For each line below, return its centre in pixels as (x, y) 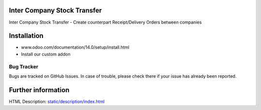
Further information (39, 90)
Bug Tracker (24, 67)
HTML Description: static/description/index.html (57, 101)
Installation (26, 36)
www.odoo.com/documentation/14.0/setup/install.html (75, 47)
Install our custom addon (46, 54)
